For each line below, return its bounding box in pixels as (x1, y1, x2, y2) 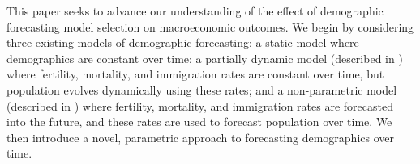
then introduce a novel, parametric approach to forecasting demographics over (6, 128, 394, 145)
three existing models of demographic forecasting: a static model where (6, 34, 359, 51)
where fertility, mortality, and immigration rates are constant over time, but (6, 65, 384, 82)
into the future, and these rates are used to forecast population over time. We (6, 113, 392, 130)
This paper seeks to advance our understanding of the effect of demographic (6, 2, 384, 19)
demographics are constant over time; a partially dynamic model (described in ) (6, 49, 403, 66)
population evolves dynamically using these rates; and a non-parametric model (6, 81, 397, 98)
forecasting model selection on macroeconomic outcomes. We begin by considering (6, 18, 414, 35)
